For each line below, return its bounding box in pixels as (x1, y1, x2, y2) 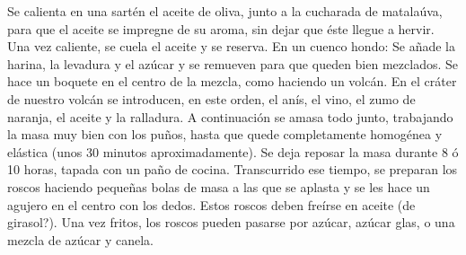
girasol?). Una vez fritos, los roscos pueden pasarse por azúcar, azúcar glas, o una (7, 213, 455, 232)
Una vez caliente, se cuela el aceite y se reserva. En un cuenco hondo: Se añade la (7, 37, 455, 56)
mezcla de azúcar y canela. (7, 230, 154, 249)
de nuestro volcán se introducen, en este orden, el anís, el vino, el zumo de (7, 89, 416, 108)
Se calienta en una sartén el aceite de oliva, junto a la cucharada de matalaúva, (7, 2, 443, 20)
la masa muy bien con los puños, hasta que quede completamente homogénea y (7, 125, 443, 144)
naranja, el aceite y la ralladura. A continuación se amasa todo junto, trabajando (7, 107, 453, 126)
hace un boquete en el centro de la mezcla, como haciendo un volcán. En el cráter (7, 72, 457, 91)
